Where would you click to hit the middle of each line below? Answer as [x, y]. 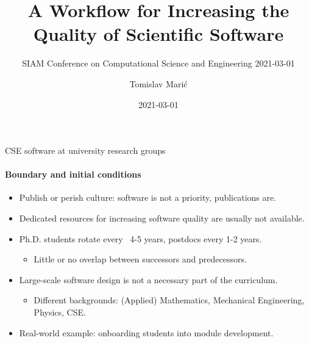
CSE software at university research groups [85, 150]
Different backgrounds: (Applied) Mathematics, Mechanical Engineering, [169, 300]
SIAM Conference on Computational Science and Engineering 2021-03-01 [158, 63]
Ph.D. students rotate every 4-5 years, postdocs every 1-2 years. [140, 238]
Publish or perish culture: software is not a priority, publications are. [148, 197]
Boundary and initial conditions [73, 174]
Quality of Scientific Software [158, 34]
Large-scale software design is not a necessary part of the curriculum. [148, 279]
